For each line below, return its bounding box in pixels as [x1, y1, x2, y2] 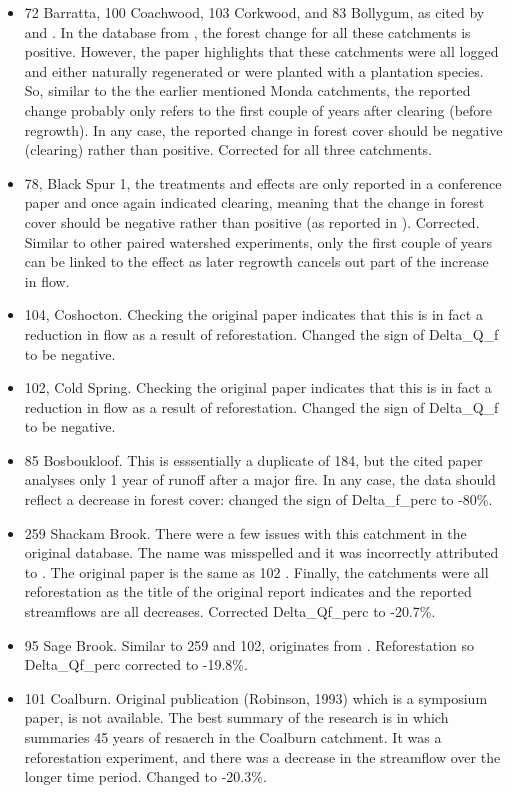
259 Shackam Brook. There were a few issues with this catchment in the [24, 522, 467, 543]
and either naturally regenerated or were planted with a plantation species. [24, 60, 484, 81]
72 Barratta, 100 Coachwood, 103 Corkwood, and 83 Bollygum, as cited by [24, 2, 485, 22]
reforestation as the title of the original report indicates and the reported [24, 581, 472, 602]
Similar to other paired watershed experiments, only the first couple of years [24, 231, 493, 252]
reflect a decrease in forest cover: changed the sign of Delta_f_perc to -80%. [24, 489, 493, 510]
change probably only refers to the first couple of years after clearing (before [24, 99, 493, 120]
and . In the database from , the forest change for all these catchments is [24, 21, 471, 42]
